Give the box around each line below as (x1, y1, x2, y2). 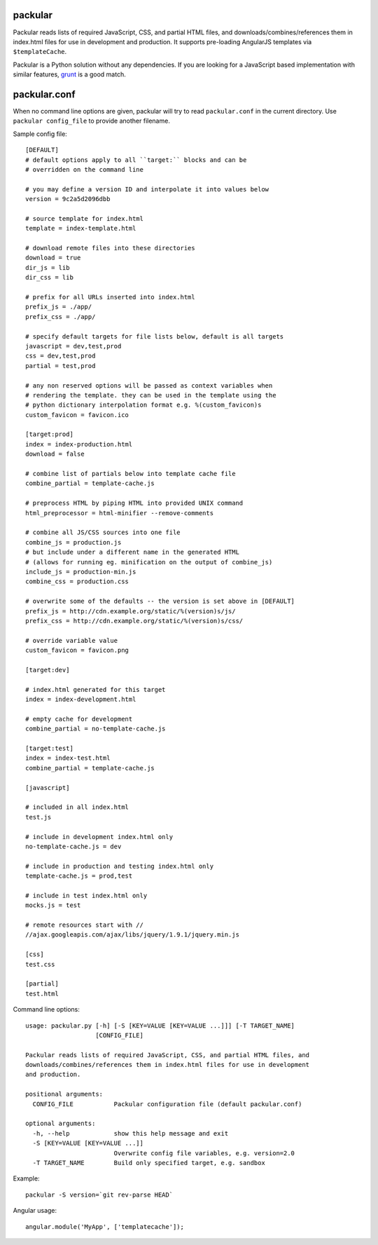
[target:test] (25, 744, 73, 752)
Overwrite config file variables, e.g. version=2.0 (113, 1149, 295, 1157)
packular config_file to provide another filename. (13, 116, 171, 125)
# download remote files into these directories (25, 244, 195, 252)
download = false (25, 450, 85, 458)
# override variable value (25, 637, 118, 644)
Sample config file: (13, 130, 68, 138)
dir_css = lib (25, 273, 73, 282)
